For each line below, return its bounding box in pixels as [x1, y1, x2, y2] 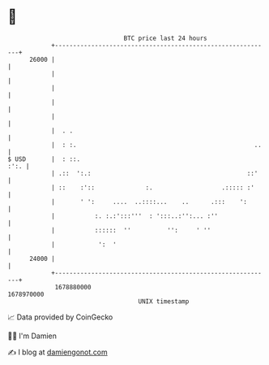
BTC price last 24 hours [123, 34, 207, 42]
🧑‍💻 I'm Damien [7, 331, 58, 341]
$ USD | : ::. [7, 154, 81, 163]
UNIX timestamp [138, 297, 190, 306]
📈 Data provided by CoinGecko [7, 312, 113, 322]
